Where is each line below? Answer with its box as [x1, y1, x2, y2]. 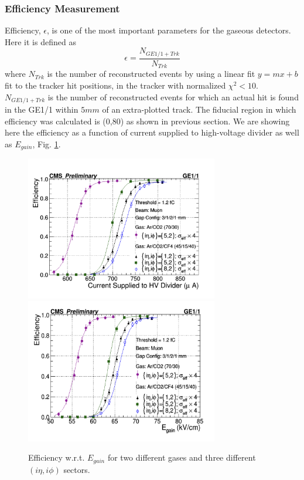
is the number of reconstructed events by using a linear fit [47, 67, 255, 80]
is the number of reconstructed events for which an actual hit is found [47, 90, 299, 103]
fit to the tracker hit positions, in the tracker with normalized [5, 79, 226, 91]
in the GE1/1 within [5, 103, 78, 115]
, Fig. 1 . [32, 137, 61, 150]
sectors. [63, 463, 90, 475]
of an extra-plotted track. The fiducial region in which [102, 103, 296, 115]
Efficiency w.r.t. [28, 451, 85, 464]
